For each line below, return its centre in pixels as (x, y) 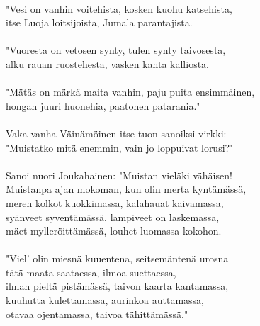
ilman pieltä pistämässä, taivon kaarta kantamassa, (117, 286)
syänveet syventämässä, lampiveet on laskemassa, (113, 217)
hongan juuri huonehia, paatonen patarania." (103, 105)
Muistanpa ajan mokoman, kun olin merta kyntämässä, (126, 189)
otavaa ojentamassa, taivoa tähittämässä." (97, 314)
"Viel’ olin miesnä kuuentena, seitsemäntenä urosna (117, 258)
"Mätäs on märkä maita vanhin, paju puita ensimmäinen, (130, 92)
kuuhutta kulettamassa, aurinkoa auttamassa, (105, 300)
